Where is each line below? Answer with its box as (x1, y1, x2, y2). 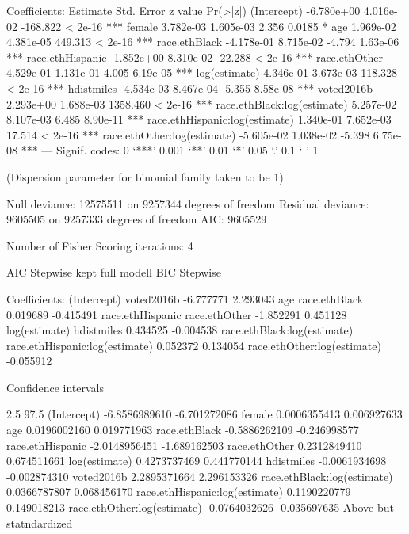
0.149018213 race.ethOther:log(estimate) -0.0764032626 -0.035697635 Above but (6, 499, 394, 516)
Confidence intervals (6, 379, 105, 395)
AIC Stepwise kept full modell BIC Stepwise (6, 264, 221, 280)
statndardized (6, 514, 73, 531)
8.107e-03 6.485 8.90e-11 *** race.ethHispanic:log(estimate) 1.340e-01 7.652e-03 (6, 111, 392, 128)
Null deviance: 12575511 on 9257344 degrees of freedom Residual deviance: (6, 195, 369, 212)
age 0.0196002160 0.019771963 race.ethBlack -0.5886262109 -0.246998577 (6, 421, 359, 438)
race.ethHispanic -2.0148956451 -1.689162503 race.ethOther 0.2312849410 (6, 437, 362, 453)
